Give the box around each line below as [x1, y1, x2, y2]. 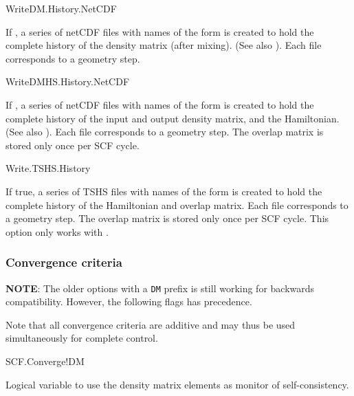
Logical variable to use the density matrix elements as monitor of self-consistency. [5, 377, 349, 391]
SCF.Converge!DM [5, 353, 85, 368]
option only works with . [5, 224, 109, 239]
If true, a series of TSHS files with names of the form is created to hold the [5, 184, 322, 198]
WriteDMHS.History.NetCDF [5, 74, 130, 89]
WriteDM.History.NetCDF [5, 1, 117, 15]
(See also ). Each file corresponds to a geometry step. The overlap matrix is [5, 124, 324, 139]
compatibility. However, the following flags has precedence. [5, 294, 252, 309]
